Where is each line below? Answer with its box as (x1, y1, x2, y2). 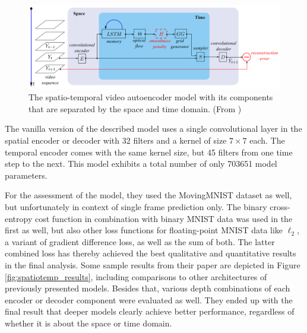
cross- (270, 200, 290, 213)
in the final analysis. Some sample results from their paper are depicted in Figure (5, 258, 300, 271)
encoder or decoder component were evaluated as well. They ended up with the (5, 293, 293, 306)
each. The (249, 134, 285, 146)
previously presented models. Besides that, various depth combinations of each (5, 282, 290, 294)
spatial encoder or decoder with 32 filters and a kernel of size (5, 134, 227, 146)
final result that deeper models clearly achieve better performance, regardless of (5, 305, 295, 318)
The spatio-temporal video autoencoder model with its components (29, 91, 273, 103)
